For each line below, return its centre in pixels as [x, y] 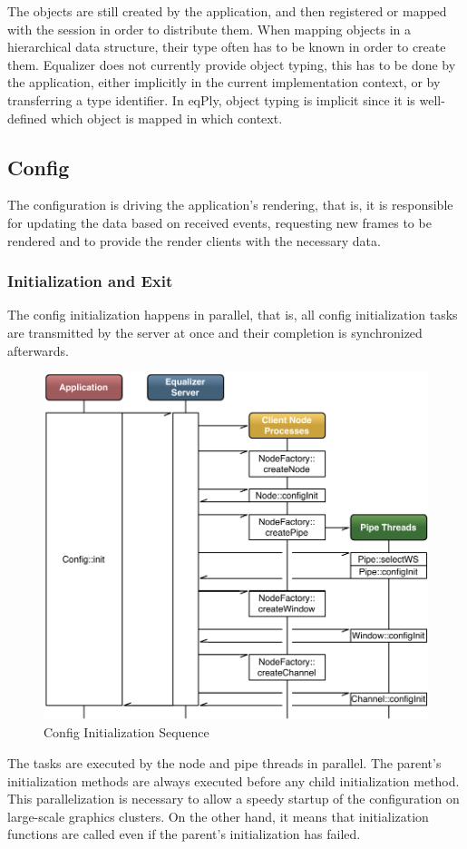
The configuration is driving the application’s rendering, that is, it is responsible [230, 205]
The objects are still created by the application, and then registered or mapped [227, 11]
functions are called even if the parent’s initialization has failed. [184, 834]
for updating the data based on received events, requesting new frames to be [219, 222]
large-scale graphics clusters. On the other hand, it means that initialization [218, 816]
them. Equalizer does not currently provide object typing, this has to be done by [232, 64]
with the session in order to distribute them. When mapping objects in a [209, 29]
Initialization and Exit [90, 281]
